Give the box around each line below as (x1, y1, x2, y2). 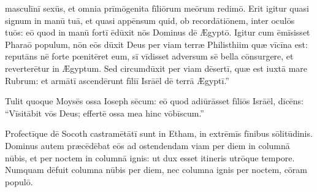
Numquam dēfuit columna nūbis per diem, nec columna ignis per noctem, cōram (5, 163, 307, 176)
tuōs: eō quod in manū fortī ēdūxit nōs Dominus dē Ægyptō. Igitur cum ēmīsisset (5, 26, 310, 39)
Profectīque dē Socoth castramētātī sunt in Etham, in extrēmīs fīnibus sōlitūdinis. (5, 127, 313, 140)
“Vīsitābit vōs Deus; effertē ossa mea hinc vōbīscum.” (5, 106, 204, 119)
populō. (5, 175, 33, 188)
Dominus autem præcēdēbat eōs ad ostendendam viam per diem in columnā (5, 139, 290, 152)
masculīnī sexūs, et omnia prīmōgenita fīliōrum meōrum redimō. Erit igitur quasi (5, 2, 309, 14)
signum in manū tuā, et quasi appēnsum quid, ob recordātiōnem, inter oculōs (5, 13, 295, 26)
